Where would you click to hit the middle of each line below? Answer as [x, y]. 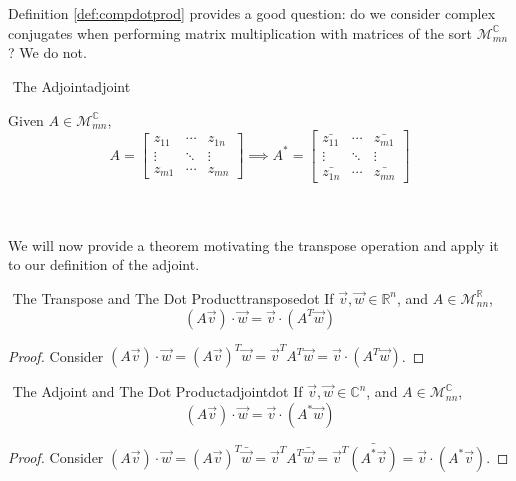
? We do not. [47, 52]
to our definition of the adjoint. [104, 264]
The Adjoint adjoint [71, 85]
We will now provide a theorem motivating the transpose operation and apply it [253, 244]
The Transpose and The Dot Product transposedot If [173, 297]
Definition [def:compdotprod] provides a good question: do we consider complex [252, 13]
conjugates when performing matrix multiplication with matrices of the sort [240, 32]
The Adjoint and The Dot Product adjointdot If [157, 391]
